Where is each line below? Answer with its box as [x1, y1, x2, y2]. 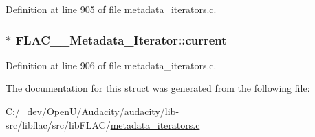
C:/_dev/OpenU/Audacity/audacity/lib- [6, 104, 180, 118]
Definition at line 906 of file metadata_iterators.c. [6, 58, 217, 72]
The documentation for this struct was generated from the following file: [6, 81, 310, 95]
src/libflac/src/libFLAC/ [6, 117, 111, 132]
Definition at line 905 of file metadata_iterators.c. [6, 2, 217, 16]
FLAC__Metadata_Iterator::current [15, 31, 227, 48]
